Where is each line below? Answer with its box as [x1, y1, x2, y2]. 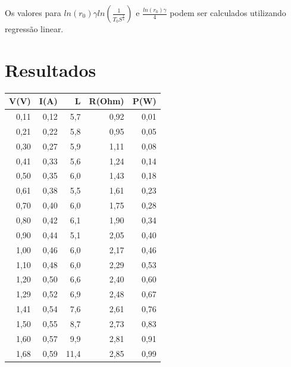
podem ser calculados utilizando [170, 7, 286, 18]
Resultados [5, 57, 96, 82]
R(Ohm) [89, 95, 124, 107]
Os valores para [5, 7, 61, 18]
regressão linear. [5, 23, 64, 35]
